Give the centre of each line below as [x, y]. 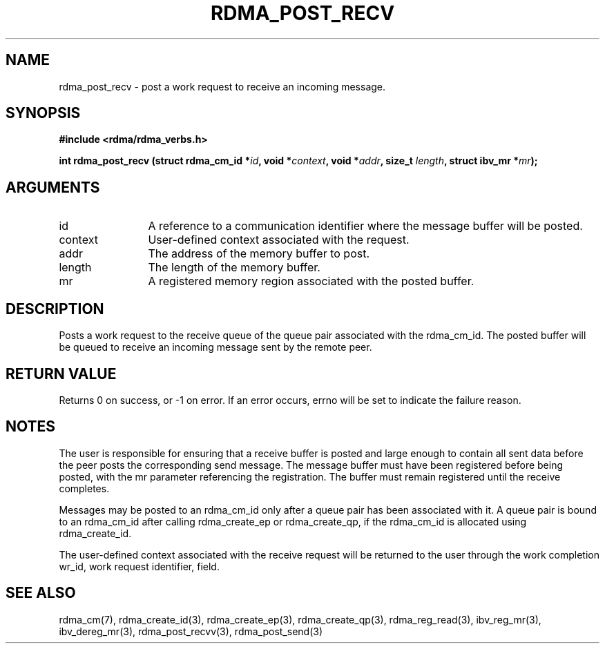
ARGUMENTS [53, 187]
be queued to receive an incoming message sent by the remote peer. [215, 347]
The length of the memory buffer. [234, 268]
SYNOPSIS [43, 113]
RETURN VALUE [61, 374]
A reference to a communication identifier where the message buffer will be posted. [365, 226]
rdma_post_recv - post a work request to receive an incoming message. [222, 86]
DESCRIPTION [55, 309]
